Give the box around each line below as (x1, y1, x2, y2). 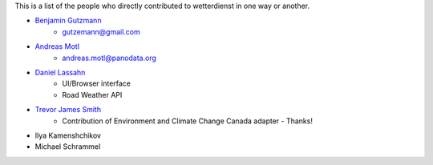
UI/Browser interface (62, 78, 132, 88)
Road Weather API (62, 90, 123, 99)
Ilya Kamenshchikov (34, 131, 102, 140)
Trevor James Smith (34, 105, 102, 115)
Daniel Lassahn (34, 67, 86, 77)
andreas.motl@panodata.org (62, 53, 156, 62)
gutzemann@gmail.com (62, 26, 140, 36)
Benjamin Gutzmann (34, 16, 102, 26)
